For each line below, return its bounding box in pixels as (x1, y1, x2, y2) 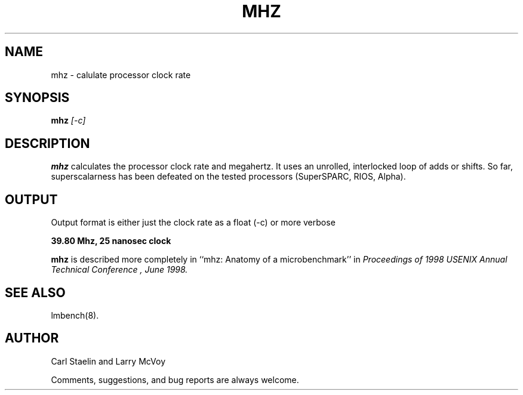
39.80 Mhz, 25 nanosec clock (51, 236, 171, 246)
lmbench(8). (51, 310, 99, 320)
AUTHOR (5, 331, 59, 346)
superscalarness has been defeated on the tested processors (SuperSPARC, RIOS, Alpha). (51, 171, 406, 182)
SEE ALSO (5, 285, 66, 300)
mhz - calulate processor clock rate (51, 69, 191, 80)
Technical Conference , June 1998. (51, 264, 188, 275)
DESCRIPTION (5, 135, 90, 151)
